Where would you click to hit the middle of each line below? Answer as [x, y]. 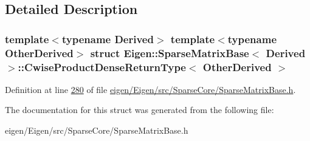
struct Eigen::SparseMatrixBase [170, 53]
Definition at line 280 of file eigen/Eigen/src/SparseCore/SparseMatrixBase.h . [150, 89]
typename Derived [108, 39]
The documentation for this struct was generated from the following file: [139, 110]
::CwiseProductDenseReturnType [102, 67]
